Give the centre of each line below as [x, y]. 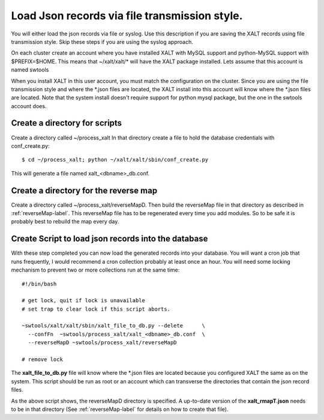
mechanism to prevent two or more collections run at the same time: [95, 270]
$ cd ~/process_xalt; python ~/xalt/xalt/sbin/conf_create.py [115, 160]
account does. [29, 106]
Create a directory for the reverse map [84, 190]
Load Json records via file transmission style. [127, 16]
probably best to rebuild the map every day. [65, 222]
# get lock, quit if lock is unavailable [83, 301]
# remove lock [42, 360]
